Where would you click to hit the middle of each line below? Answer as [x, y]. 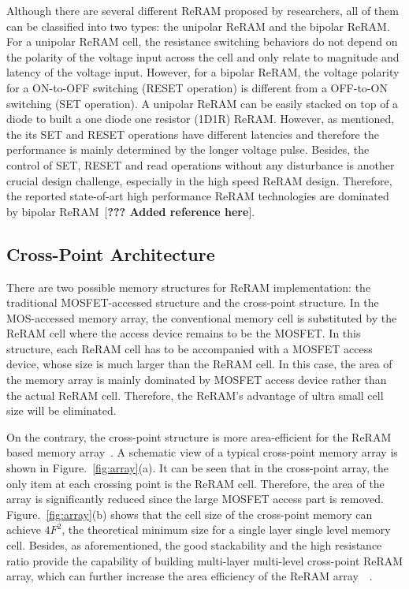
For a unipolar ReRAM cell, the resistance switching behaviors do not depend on [202, 41]
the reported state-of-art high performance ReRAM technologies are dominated [198, 196]
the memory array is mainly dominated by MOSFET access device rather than [197, 380]
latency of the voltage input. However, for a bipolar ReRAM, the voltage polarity [203, 72]
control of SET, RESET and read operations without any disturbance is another [201, 164]
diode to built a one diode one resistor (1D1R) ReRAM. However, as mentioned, [201, 119]
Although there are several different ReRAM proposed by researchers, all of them [203, 10]
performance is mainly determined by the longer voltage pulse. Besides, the [188, 149]
